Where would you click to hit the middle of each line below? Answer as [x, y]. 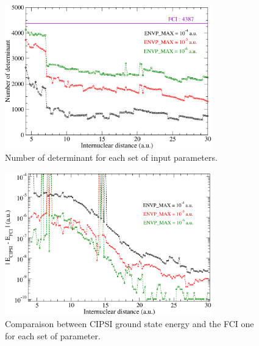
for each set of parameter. [53, 335]
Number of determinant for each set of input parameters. [111, 157]
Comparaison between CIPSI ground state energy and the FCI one [129, 324]
